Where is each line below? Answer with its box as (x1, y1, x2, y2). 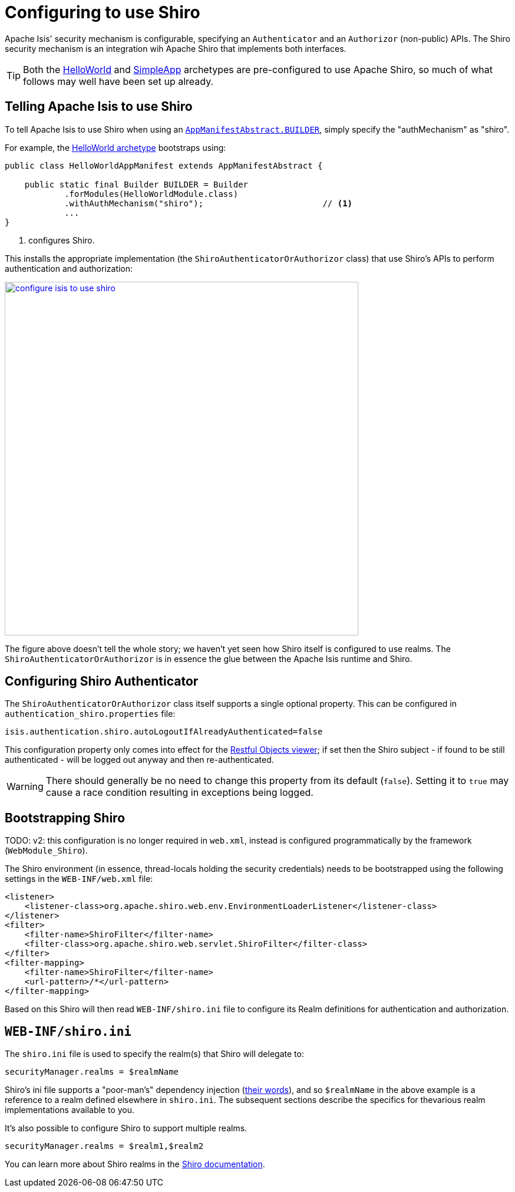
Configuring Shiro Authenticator (5, 674, 199, 689)
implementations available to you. (5, 1105, 135, 1115)
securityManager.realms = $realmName (5, 1067, 179, 1077)
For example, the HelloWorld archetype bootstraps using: (5, 142, 226, 153)
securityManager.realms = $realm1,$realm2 (5, 1141, 204, 1151)
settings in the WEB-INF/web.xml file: (5, 874, 153, 884)
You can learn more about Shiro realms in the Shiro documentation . (5, 1159, 265, 1170)
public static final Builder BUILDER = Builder (24, 179, 249, 189)
